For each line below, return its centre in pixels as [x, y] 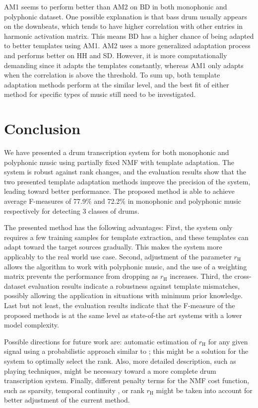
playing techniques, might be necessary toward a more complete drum [110, 370]
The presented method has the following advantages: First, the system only [118, 227]
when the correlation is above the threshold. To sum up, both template [112, 75]
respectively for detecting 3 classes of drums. [72, 210]
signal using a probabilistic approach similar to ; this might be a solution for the [126, 351]
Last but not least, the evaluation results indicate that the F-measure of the [120, 305]
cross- [243, 276]
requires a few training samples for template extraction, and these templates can [126, 237]
